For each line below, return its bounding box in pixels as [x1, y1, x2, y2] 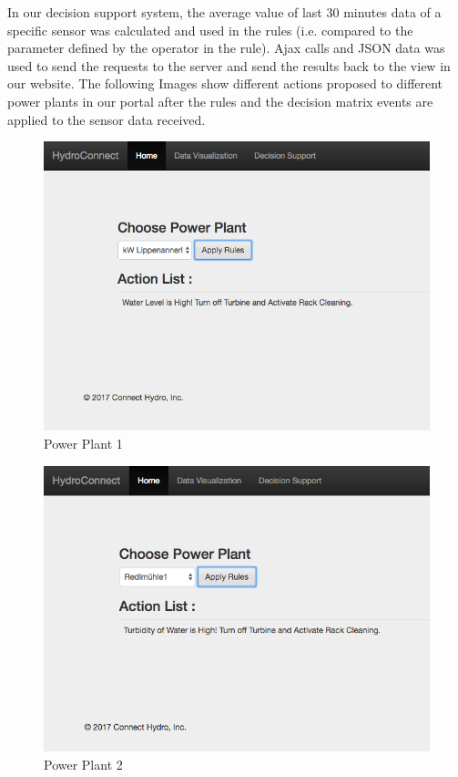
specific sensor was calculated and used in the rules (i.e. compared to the [7, 20, 413, 39]
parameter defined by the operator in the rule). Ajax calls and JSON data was [7, 38, 445, 57]
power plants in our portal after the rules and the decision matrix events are [7, 91, 433, 110]
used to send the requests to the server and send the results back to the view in [7, 56, 451, 75]
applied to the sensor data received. [7, 109, 206, 129]
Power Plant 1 [44, 433, 123, 452]
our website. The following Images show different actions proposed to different [7, 74, 443, 93]
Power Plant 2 [44, 754, 123, 773]
